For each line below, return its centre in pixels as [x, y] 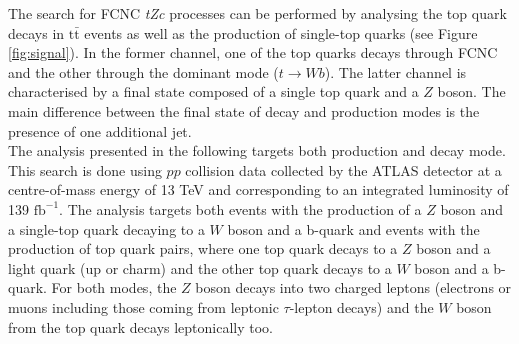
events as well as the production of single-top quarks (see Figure [281, 32]
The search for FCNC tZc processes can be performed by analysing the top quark [257, 13]
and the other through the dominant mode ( [143, 71]
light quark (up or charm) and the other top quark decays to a [200, 267]
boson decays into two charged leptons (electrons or [353, 287]
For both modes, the [114, 287]
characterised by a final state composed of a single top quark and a [213, 91]
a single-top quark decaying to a [106, 228]
